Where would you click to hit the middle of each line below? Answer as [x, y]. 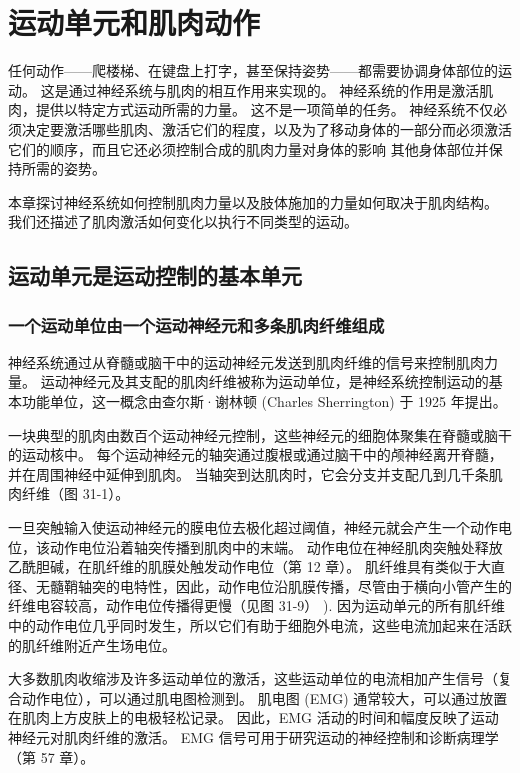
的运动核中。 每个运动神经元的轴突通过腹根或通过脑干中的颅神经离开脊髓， [255, 454]
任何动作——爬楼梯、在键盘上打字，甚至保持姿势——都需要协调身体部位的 [253, 70]
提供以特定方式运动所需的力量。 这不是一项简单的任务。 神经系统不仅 [264, 109]
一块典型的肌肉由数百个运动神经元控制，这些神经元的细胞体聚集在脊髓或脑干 [260, 434]
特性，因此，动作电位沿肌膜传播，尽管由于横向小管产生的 [322, 585]
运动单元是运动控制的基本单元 [155, 275]
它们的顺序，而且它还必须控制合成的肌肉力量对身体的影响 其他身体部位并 [248, 148]
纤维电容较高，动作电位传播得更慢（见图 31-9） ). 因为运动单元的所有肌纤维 [256, 605]
